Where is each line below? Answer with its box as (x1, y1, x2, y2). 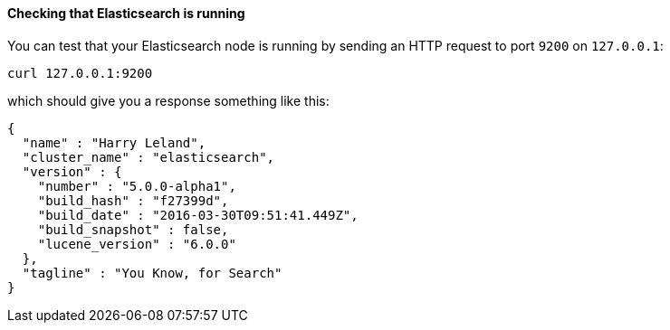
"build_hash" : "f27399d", (37, 193, 229, 208)
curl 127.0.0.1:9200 (7, 65, 153, 80)
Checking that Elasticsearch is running (7, 5, 245, 21)
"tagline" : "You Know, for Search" (22, 265, 282, 280)
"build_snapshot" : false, (37, 222, 229, 237)
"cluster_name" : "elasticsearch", (22, 149, 275, 165)
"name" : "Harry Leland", (22, 135, 206, 150)
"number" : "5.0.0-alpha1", (37, 178, 236, 193)
